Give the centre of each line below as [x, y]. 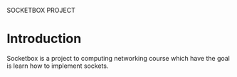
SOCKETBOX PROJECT [41, 10]
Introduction [44, 39]
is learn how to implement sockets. [58, 66]
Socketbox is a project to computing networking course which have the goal [118, 58]
